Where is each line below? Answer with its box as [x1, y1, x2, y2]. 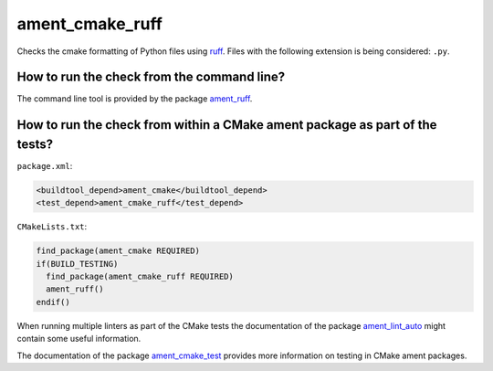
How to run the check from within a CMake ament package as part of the [16, 117, 437, 132]
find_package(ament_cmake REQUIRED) [36, 246, 201, 256]
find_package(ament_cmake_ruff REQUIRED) [46, 271, 235, 282]
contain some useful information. [16, 334, 142, 344]
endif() [36, 297, 70, 307]
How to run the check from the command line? [16, 69, 286, 85]
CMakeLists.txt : [16, 221, 88, 232]
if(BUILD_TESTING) [36, 259, 119, 269]
